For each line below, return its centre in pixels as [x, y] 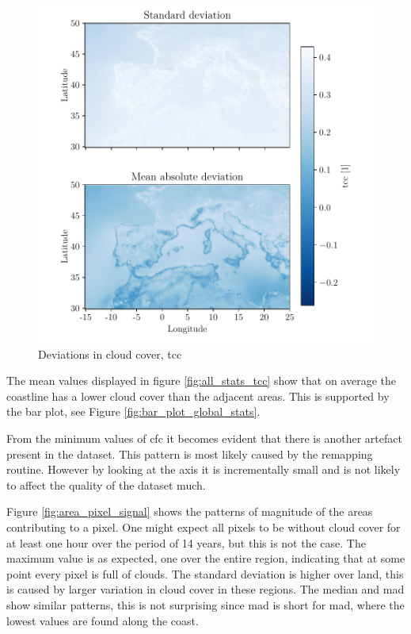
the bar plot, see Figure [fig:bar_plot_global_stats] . [133, 411]
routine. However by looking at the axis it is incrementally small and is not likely [204, 469]
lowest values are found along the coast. [103, 620]
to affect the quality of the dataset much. [106, 484]
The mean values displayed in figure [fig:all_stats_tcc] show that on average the [201, 380]
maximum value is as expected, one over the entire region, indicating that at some [206, 558]
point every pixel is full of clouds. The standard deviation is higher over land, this [205, 573]
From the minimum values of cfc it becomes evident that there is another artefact [204, 438]
